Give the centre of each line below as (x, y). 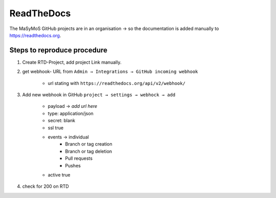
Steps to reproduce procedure (58, 50)
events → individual (68, 137)
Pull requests (79, 158)
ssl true (56, 128)
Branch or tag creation (89, 144)
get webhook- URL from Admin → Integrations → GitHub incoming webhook (110, 72)
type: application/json (71, 113)
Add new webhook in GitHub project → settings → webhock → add (99, 95)
